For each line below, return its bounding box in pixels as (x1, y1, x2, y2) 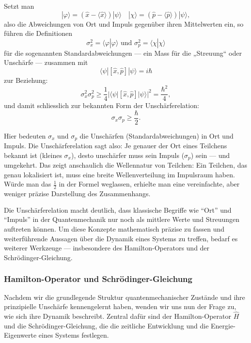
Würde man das (4, 179, 51, 189)
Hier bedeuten (4, 130, 46, 140)
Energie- (211, 320, 235, 330)
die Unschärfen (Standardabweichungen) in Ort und (79, 130, 234, 140)
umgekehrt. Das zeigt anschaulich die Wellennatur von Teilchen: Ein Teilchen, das (4, 160, 247, 170)
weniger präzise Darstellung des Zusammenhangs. (4, 188, 151, 199)
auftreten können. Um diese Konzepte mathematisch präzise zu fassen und (4, 224, 225, 234)
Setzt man (4, 1, 34, 11)
